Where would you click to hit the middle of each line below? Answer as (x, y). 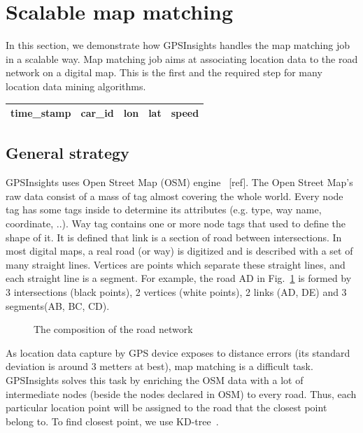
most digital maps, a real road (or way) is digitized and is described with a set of (179, 251)
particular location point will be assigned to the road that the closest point (166, 407)
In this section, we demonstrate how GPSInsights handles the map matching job (178, 45)
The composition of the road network (113, 329)
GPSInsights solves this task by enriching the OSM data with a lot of (155, 380)
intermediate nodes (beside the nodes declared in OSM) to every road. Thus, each (181, 393)
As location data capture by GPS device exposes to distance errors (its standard (178, 352)
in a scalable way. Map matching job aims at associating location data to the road (182, 58)
